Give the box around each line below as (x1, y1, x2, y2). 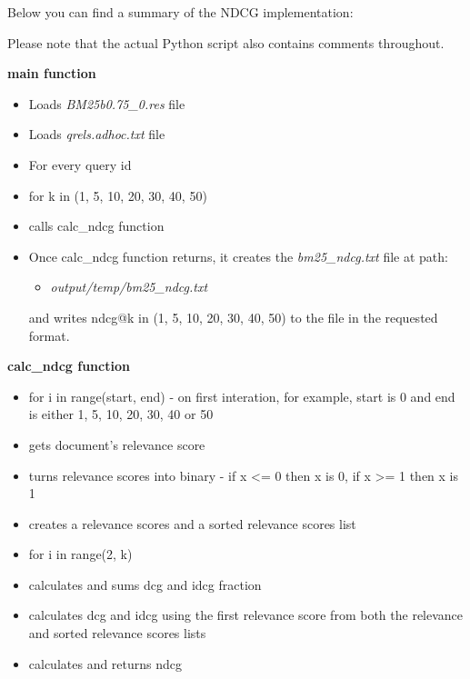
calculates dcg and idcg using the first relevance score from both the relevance (28, 605, 464, 624)
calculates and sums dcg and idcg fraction (28, 574, 262, 594)
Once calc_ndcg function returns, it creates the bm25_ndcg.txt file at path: (28, 246, 448, 265)
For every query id (28, 155, 132, 174)
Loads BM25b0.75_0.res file (28, 94, 185, 113)
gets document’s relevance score (28, 434, 205, 454)
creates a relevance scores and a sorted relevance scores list (28, 514, 356, 533)
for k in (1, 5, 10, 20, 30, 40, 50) (28, 185, 207, 205)
